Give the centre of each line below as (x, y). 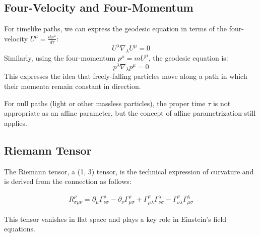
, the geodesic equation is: (188, 57)
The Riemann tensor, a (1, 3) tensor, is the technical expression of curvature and (129, 171)
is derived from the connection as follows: (68, 181)
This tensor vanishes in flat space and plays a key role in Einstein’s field (115, 219)
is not (222, 103)
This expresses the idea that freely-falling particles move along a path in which (126, 76)
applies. (16, 123)
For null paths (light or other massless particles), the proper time (105, 103)
